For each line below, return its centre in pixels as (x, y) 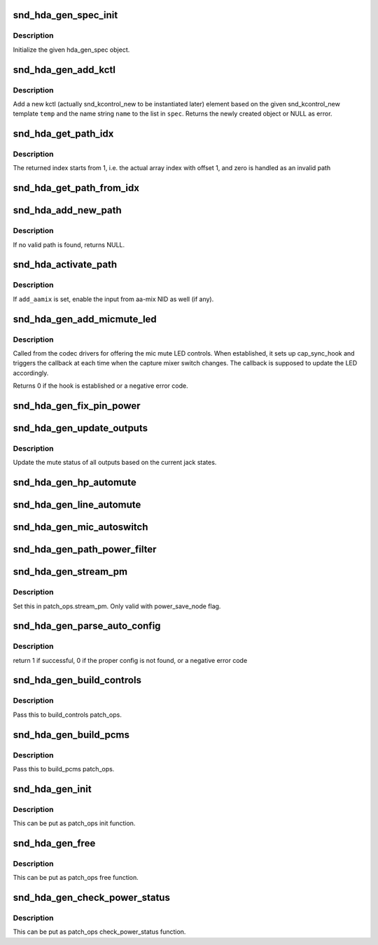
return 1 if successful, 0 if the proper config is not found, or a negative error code (130, 660)
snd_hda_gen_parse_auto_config (87, 626)
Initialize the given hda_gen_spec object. (71, 50)
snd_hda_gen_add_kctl (64, 70)
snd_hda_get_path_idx (63, 134)
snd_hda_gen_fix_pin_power (77, 406)
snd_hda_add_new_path (67, 210)
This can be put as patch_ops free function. (76, 878)
